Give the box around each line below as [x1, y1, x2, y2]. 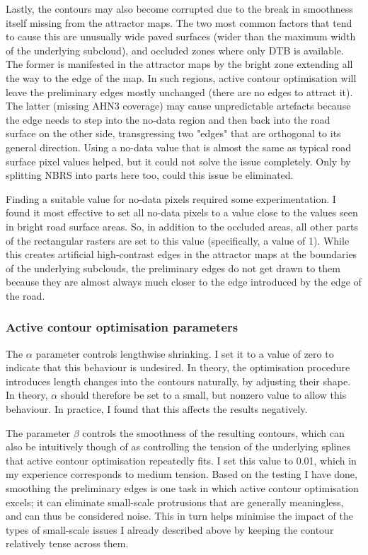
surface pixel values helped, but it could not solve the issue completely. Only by [6, 153, 351, 168]
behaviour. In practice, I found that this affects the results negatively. [6, 402, 308, 416]
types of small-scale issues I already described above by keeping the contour [6, 522, 334, 537]
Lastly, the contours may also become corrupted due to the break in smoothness [6, 1, 353, 16]
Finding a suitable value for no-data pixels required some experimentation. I [6, 191, 336, 206]
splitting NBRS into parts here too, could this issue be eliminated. [6, 168, 294, 182]
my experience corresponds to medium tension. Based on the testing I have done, [6, 467, 357, 481]
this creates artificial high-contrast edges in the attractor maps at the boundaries [6, 247, 357, 262]
